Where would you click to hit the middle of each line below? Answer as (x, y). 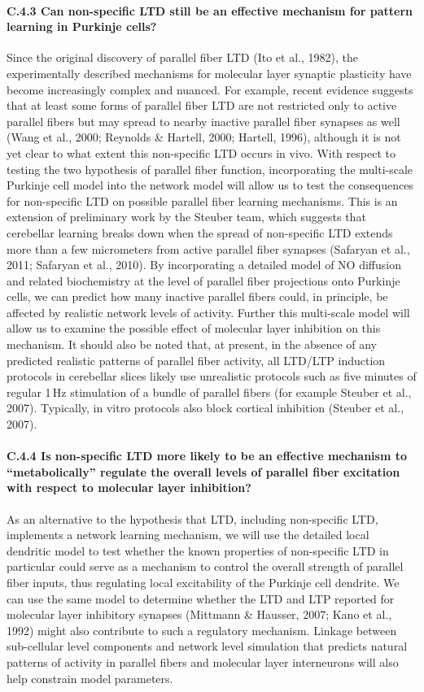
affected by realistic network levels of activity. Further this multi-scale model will (208, 312)
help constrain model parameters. (90, 678)
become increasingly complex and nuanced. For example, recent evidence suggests (210, 89)
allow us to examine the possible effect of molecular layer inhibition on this (194, 328)
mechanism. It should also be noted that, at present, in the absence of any (192, 344)
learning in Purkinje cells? (82, 26)
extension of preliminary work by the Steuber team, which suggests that (186, 217)
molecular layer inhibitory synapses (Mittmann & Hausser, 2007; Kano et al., (199, 614)
